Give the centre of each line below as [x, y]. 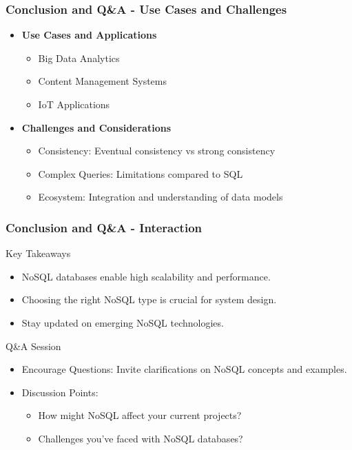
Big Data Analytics [79, 58]
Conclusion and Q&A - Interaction [104, 227]
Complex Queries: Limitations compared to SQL [141, 173]
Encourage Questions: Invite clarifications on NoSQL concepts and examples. [184, 369]
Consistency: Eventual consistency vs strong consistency [157, 151]
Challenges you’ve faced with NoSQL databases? [141, 438]
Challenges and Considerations [96, 127]
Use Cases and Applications [89, 35]
